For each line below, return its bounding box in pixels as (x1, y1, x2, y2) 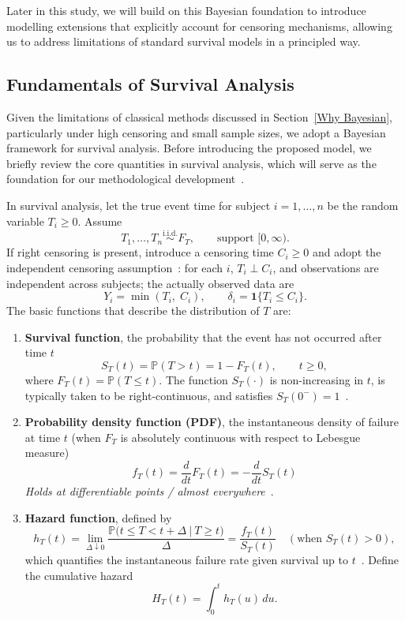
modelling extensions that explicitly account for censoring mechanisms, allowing (6, 17, 392, 34)
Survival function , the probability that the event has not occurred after (24, 328, 382, 345)
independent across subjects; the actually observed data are (6, 275, 294, 291)
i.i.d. (163, 229, 178, 238)
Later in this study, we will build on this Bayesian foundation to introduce (6, 2, 366, 18)
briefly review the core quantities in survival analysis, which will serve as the (6, 155, 377, 171)
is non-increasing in (269, 371, 364, 387)
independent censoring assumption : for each (6, 259, 223, 275)
